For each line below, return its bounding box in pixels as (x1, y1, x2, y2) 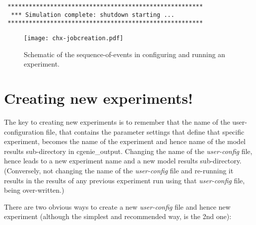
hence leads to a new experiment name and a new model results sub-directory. (4, 155, 242, 166)
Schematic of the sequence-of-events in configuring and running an (24, 49, 225, 59)
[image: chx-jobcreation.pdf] (24, 34, 124, 42)
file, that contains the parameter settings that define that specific (46, 126, 245, 137)
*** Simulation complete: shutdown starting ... (11, 11, 175, 18)
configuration (4, 126, 44, 137)
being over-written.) (4, 185, 64, 195)
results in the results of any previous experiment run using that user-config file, (4, 175, 245, 185)
